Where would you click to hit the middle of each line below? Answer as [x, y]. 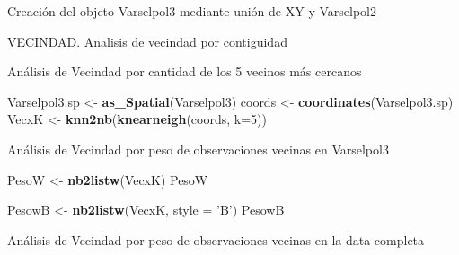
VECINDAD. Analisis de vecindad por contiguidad [147, 41]
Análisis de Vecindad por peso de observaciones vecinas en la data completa [216, 239]
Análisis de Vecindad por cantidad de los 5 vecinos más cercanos [185, 71]
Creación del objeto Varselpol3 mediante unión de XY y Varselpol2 [192, 11]
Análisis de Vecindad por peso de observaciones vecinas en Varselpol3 [198, 149]
